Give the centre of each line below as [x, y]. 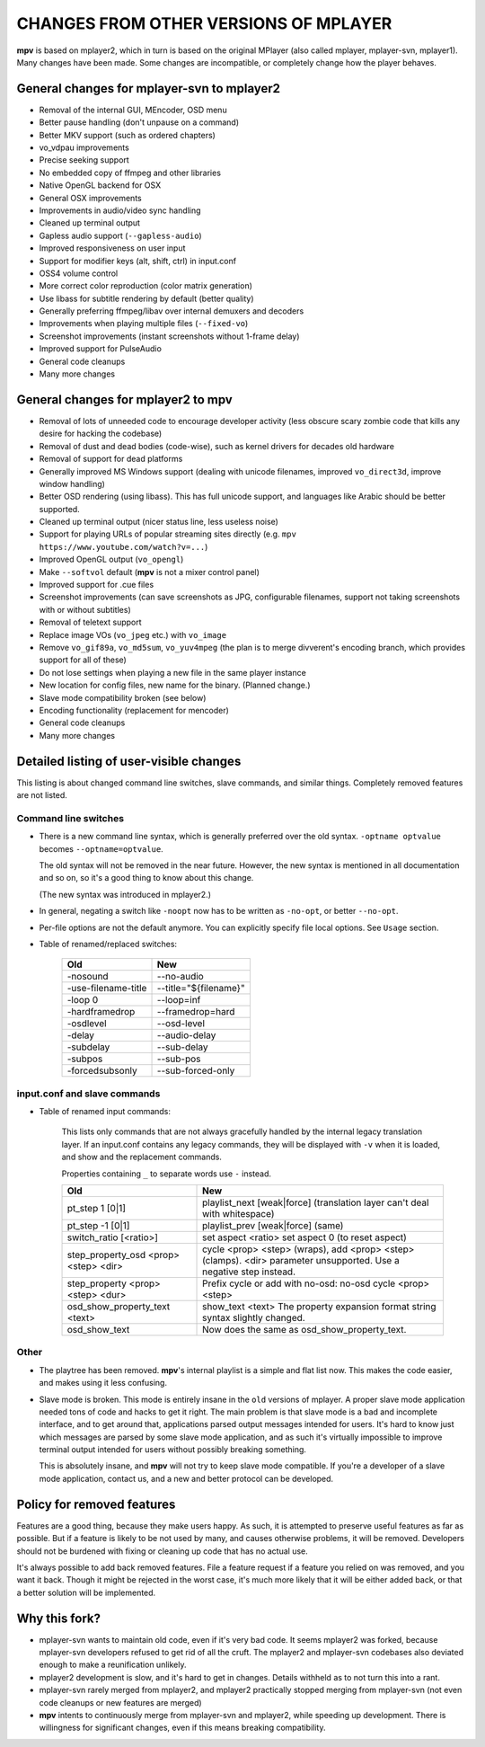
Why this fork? [58, 1618]
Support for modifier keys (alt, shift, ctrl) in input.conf [138, 261]
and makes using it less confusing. [103, 1383]
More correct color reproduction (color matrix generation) [146, 286]
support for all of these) [83, 660]
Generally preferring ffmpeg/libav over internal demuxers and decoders [172, 311]
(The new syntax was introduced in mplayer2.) [125, 894]
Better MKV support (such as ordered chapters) [127, 135]
